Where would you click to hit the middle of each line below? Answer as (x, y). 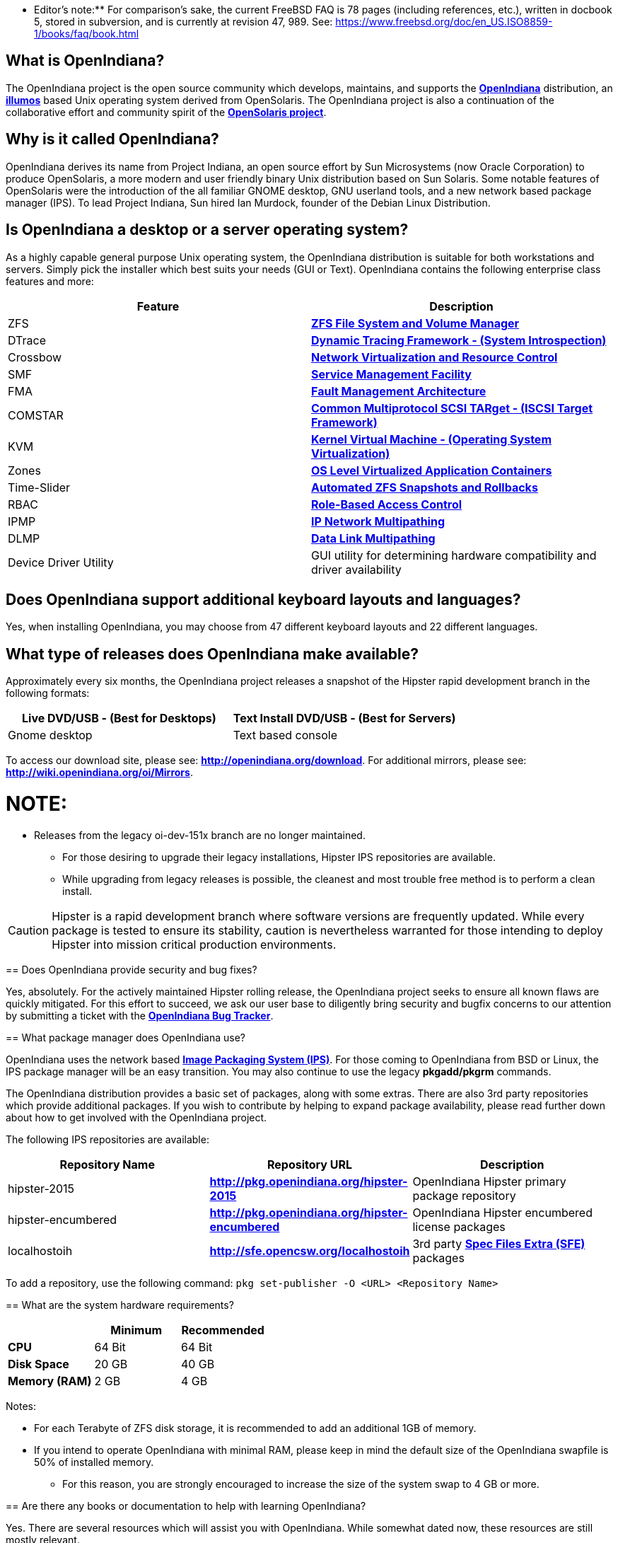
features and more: (50, 281)
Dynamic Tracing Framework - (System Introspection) (459, 340)
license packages (459, 1226)
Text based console (285, 735)
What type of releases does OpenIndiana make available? (212, 654)
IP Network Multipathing (378, 521)
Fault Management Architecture (399, 391)
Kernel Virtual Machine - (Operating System (431, 439)
